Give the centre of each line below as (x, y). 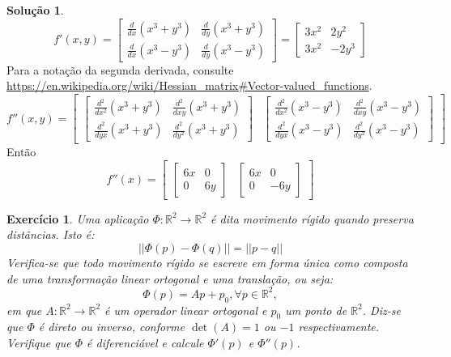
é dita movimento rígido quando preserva (312, 218)
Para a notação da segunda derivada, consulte (120, 69)
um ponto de (316, 310)
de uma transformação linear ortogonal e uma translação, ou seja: (170, 278)
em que (24, 310)
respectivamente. (339, 327)
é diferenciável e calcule (145, 342)
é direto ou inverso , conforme (111, 327)
